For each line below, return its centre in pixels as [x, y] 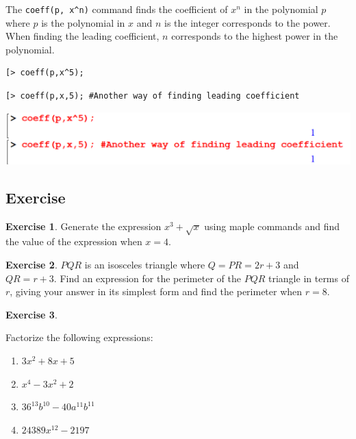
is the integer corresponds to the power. [247, 22]
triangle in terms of [309, 278]
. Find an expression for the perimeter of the [147, 278]
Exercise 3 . [31, 314]
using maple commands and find [272, 226]
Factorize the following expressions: [79, 337]
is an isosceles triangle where [145, 265]
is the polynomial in [83, 22]
